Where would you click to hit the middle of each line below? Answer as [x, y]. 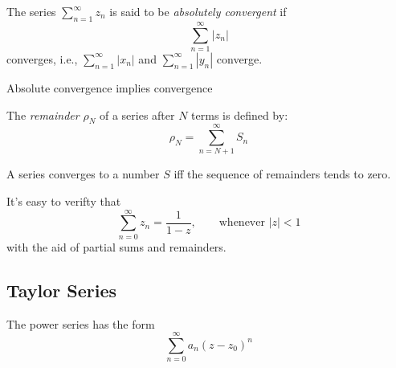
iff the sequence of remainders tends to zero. [282, 174]
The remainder [43, 114]
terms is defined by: [240, 114]
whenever [242, 223]
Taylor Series [62, 290]
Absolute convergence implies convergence [110, 87]
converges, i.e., [42, 58]
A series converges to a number [83, 174]
